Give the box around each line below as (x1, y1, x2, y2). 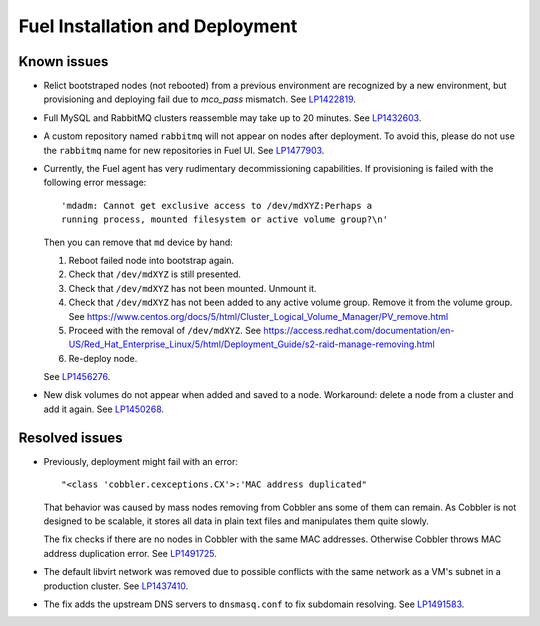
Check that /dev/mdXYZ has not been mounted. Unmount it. (68, 282, 317, 294)
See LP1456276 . (43, 371, 111, 383)
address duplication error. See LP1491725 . (43, 547, 217, 559)
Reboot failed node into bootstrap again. (68, 254, 235, 266)
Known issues (18, 53, 109, 70)
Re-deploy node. (68, 352, 138, 364)
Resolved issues (18, 429, 124, 446)
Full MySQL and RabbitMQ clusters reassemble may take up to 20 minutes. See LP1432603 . (43, 111, 422, 124)
